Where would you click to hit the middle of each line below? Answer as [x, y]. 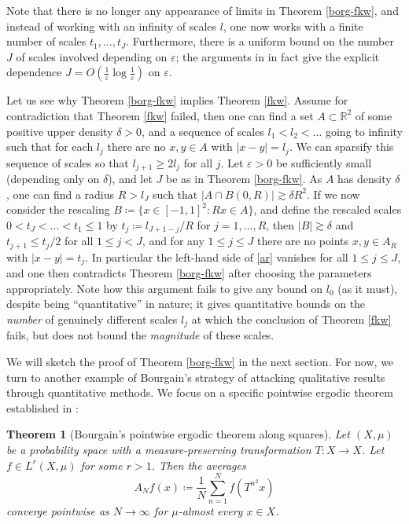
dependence [34, 72]
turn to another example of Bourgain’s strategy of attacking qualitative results [196, 377]
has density [365, 179]
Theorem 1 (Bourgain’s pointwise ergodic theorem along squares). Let [178, 434]
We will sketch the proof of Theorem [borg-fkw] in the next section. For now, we [200, 362]
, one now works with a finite [293, 26]
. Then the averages [199, 465]
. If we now [333, 194]
